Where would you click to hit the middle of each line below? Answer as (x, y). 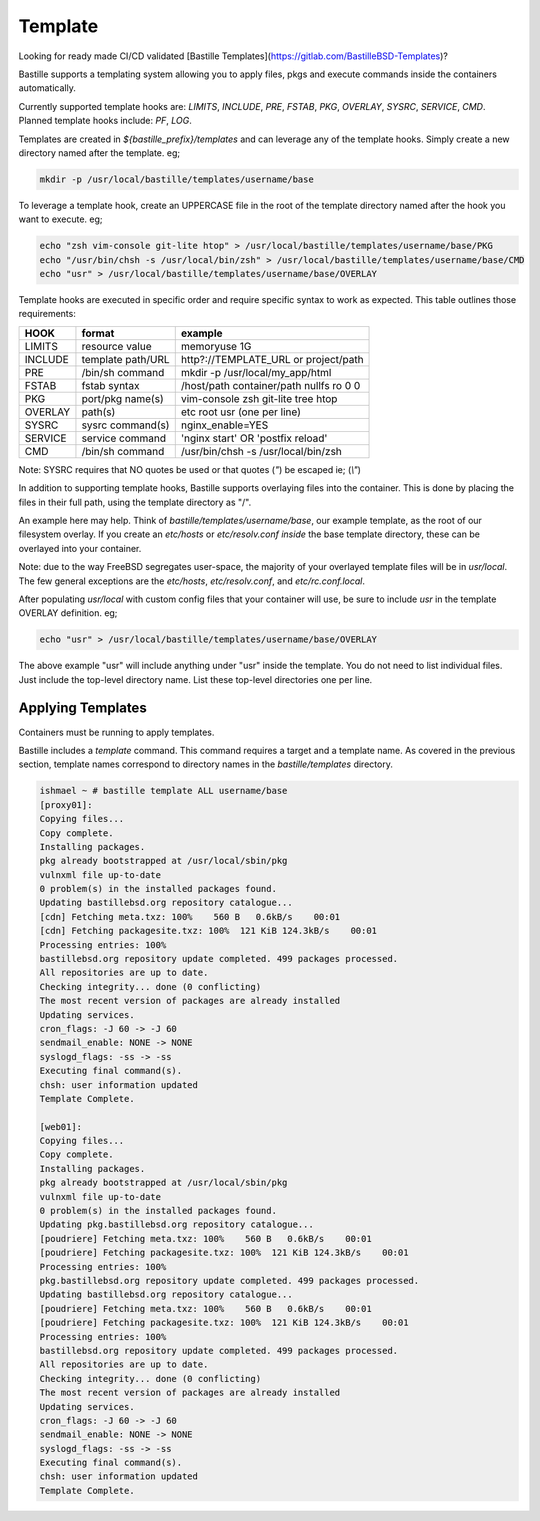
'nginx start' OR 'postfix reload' (254, 438)
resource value (116, 346)
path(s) (98, 412)
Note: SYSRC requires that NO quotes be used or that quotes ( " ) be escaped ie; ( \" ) (190, 469)
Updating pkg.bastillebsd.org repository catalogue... (176, 1224)
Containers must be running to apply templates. (116, 732)
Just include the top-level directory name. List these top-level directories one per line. (195, 679)
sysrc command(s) (125, 425)
